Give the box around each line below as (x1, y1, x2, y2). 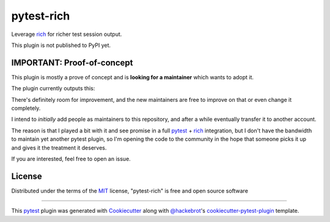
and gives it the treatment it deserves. (11, 144, 107, 151)
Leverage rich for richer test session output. (11, 30, 122, 38)
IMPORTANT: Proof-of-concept (11, 57, 133, 68)
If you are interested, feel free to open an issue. (11, 155, 131, 162)
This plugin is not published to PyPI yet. (11, 41, 111, 49)
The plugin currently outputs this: (11, 85, 95, 92)
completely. (11, 104, 41, 112)
